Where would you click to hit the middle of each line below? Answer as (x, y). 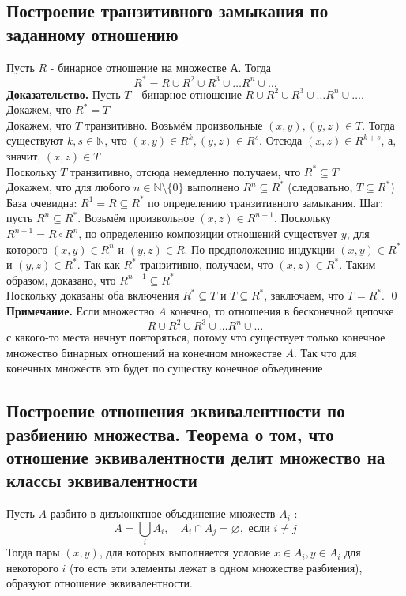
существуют (35, 140)
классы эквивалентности (102, 480)
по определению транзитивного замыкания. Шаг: (266, 202)
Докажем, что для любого (68, 187)
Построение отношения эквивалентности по (176, 411)
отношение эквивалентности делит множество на (196, 457)
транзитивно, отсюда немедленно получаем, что (186, 171)
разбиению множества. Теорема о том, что (170, 434)
